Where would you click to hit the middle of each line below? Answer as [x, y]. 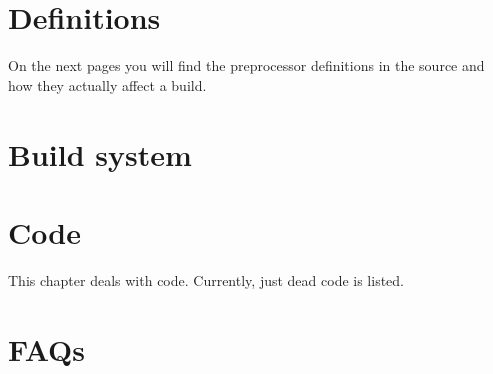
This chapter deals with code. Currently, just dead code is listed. [206, 279]
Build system [100, 153]
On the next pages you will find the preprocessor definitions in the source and [246, 65]
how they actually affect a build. [107, 84]
